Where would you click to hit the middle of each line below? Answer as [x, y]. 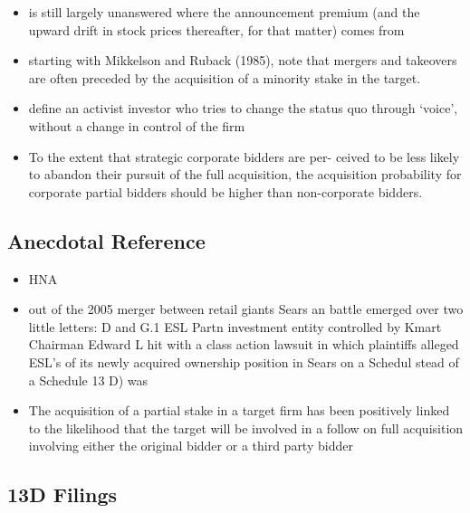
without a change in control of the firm [137, 125]
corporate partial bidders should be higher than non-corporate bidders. [225, 191]
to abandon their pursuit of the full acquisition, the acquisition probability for [245, 174]
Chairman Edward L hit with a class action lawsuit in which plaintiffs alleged [244, 344]
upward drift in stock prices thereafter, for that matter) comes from [216, 29]
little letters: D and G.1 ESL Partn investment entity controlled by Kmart [235, 326]
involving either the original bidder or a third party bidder [191, 446]
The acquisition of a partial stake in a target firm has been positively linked [239, 410]
